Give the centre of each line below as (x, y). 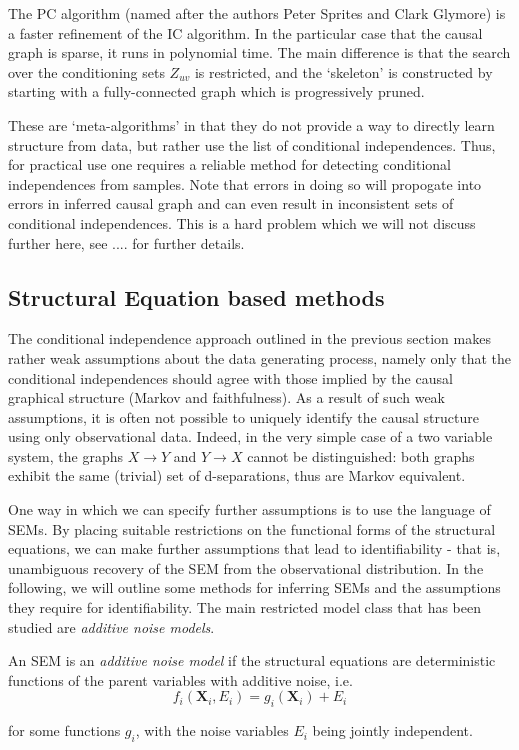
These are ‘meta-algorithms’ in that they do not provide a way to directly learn (251, 124)
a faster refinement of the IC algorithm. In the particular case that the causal (245, 32)
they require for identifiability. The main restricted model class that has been (245, 607)
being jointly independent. (392, 730)
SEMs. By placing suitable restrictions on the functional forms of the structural (252, 528)
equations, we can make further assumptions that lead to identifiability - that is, (254, 548)
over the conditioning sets (86, 71)
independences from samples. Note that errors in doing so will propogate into (245, 183)
